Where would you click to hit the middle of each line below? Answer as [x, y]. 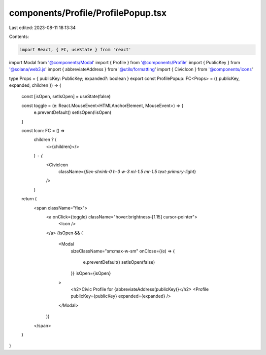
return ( [29, 199]
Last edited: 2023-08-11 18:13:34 [42, 28]
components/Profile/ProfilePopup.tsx [88, 13]
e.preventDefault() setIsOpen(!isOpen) [73, 112]
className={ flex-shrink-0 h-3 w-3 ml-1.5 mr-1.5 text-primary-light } [127, 171]
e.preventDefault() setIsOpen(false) [119, 262]
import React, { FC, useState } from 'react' [75, 50]
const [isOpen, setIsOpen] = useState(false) [66, 97]
